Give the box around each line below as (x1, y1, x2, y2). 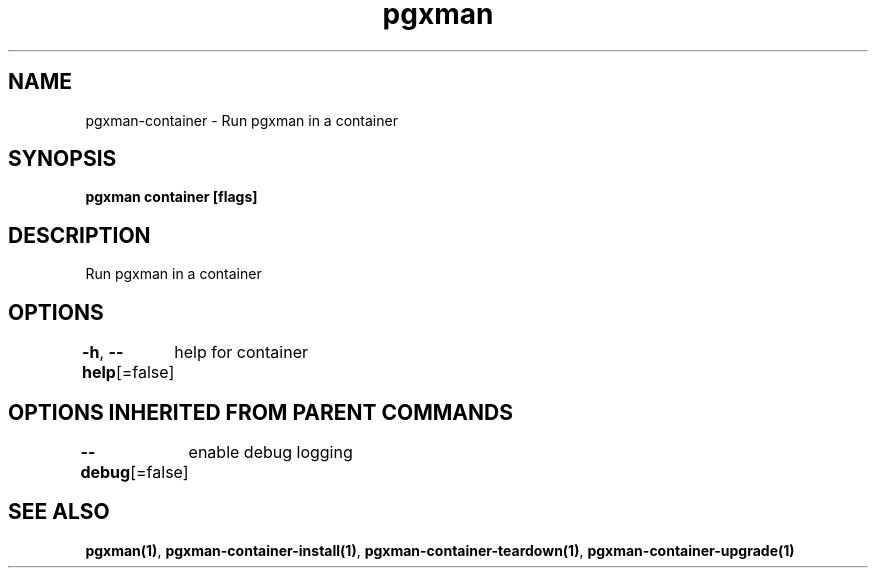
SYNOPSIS (8, 146, 117, 172)
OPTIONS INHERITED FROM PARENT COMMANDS (8, 399, 513, 425)
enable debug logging (188, 441, 353, 462)
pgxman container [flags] (85, 188, 258, 206)
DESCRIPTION (8, 222, 151, 248)
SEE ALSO (8, 499, 110, 525)
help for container (174, 342, 308, 363)
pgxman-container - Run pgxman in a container (85, 111, 398, 129)
